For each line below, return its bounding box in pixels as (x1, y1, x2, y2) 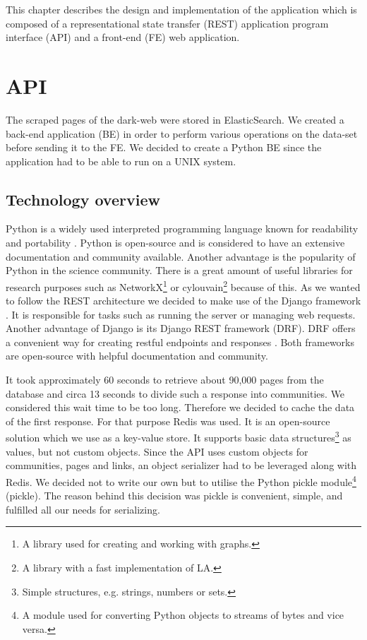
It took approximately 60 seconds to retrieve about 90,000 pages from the (6, 372, 324, 387)
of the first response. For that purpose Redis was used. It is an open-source (6, 413, 330, 428)
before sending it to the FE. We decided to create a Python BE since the (6, 140, 322, 155)
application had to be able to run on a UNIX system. (6, 153, 236, 168)
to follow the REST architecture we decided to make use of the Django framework (6, 293, 361, 308)
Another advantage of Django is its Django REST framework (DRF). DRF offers (6, 321, 356, 336)
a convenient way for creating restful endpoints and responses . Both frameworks (6, 334, 354, 349)
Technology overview (6, 188, 160, 210)
